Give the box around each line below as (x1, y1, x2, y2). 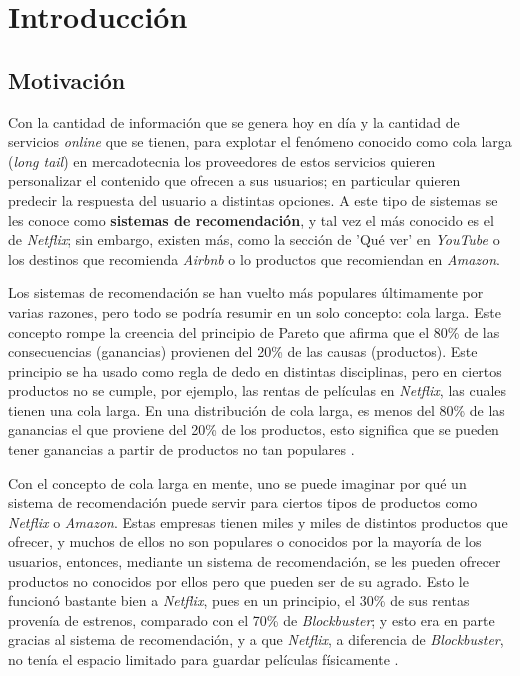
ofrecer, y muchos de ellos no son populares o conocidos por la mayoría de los (8, 531, 482, 552)
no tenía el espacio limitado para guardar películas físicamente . (8, 649, 399, 670)
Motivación (8, 64, 126, 95)
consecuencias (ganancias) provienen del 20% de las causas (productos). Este (8, 341, 478, 362)
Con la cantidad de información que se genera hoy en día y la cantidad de (8, 111, 460, 132)
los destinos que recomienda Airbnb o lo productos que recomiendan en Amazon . (8, 248, 501, 269)
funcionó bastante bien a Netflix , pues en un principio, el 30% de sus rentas (8, 590, 470, 611)
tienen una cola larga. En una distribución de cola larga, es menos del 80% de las (8, 399, 505, 420)
